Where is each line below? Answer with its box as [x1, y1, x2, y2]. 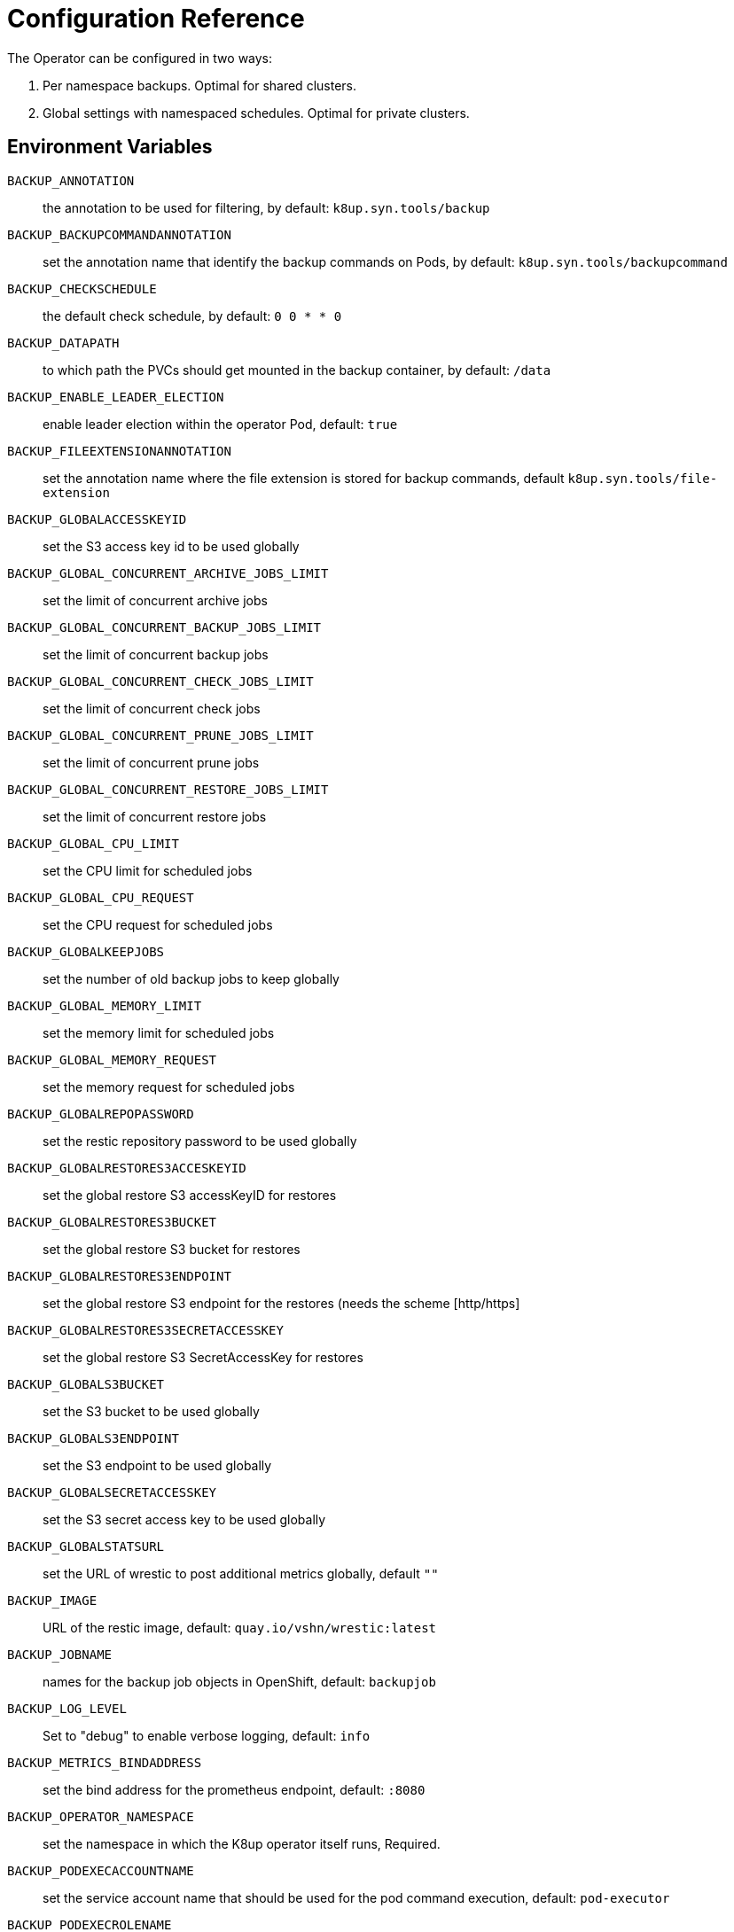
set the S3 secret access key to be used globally [43, 1511, 326, 1527]
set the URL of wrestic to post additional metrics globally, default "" [43, 1565, 439, 1581]
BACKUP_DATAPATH [7, 335, 120, 350]
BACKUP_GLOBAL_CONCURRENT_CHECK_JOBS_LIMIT [7, 674, 314, 689]
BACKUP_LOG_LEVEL [7, 1701, 127, 1716]
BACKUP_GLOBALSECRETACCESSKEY [7, 1484, 217, 1500]
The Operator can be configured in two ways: [7, 50, 273, 66]
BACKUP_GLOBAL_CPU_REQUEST [7, 890, 194, 905]
